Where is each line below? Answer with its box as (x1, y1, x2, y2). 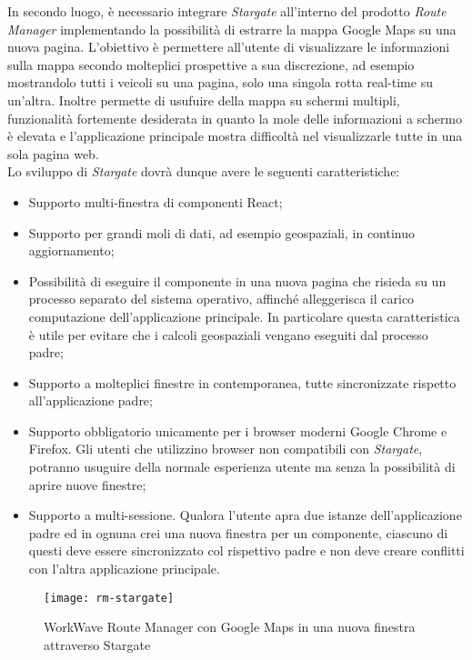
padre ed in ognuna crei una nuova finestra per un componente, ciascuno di (28, 523, 448, 542)
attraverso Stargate (44, 635, 151, 654)
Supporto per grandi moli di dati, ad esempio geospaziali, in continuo (28, 223, 416, 242)
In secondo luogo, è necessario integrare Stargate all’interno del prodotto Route (7, 2, 447, 20)
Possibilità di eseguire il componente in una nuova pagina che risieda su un (28, 271, 447, 290)
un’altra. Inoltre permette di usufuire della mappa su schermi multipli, (7, 90, 400, 109)
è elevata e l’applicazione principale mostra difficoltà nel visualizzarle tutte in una (7, 126, 463, 145)
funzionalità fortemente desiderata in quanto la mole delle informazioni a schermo (7, 108, 463, 127)
